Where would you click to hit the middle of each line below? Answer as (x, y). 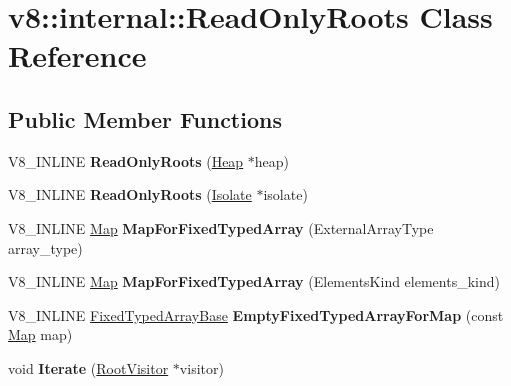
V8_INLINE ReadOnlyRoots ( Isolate (130, 194)
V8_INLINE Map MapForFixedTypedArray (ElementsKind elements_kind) (254, 281)
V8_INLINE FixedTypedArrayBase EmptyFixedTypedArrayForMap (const (256, 314)
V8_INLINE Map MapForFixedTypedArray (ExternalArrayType (221, 227)
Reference (77, 55)
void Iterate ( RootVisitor (88, 367)
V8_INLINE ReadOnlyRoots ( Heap (126, 160)
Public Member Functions (145, 118)
